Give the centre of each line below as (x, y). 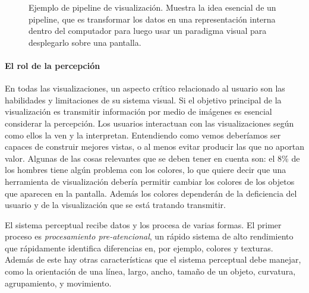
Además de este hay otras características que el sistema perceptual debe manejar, (153, 259)
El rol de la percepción (53, 65)
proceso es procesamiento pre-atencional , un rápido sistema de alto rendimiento (149, 236)
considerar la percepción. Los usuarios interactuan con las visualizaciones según (149, 123)
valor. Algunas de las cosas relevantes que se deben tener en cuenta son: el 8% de (152, 158)
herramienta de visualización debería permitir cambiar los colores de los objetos (150, 181)
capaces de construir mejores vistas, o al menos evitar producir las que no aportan (155, 146)
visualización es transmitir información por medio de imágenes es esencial (138, 111)
